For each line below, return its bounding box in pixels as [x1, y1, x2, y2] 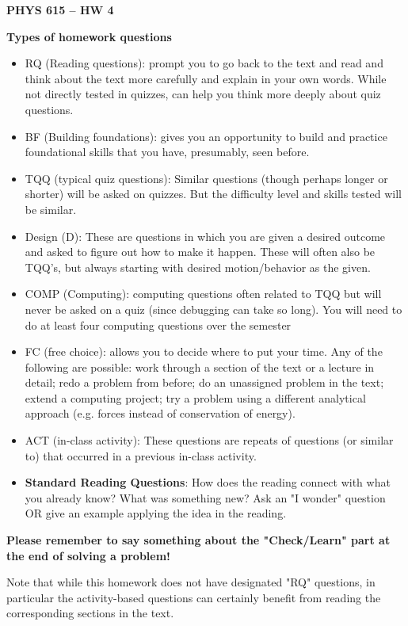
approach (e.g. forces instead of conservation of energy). [25, 405, 296, 422]
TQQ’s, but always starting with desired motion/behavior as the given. [25, 258, 371, 275]
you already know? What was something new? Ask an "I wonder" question [25, 489, 386, 506]
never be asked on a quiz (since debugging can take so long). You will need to [25, 300, 402, 317]
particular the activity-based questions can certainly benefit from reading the [6, 589, 381, 605]
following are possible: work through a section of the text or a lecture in [25, 358, 375, 375]
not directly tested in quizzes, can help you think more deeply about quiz [25, 86, 381, 102]
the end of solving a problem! [6, 547, 171, 563]
